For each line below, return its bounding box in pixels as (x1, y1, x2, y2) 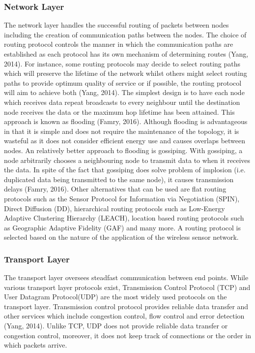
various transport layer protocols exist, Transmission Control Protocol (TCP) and (4, 282, 251, 292)
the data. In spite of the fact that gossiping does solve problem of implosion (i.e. (4, 164, 246, 175)
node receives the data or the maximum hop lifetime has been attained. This (4, 106, 235, 117)
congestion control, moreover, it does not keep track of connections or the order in (4, 330, 251, 340)
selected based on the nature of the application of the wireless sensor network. (4, 232, 239, 242)
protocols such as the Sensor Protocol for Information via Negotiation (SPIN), (4, 193, 240, 203)
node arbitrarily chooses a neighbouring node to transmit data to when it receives (4, 155, 251, 165)
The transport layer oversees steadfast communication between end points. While (4, 272, 249, 283)
